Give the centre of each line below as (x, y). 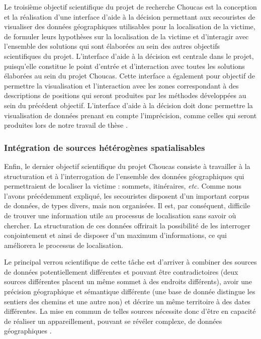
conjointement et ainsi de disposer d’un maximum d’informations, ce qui (115, 235)
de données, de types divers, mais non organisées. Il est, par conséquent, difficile (127, 205)
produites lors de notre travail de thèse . (66, 125)
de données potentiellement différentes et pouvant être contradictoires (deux (121, 271)
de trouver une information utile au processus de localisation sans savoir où (120, 215)
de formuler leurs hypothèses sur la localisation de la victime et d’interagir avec (126, 36)
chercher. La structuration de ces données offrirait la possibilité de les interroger (127, 225)
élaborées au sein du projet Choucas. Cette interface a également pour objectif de (129, 76)
